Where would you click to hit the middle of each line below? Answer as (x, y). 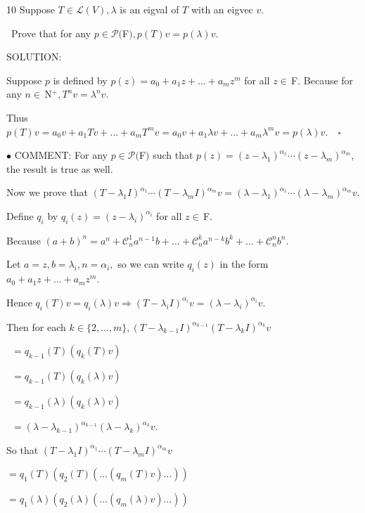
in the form (244, 264)
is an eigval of (149, 9)
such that (173, 155)
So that (23, 449)
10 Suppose (31, 9)
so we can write (151, 264)
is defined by (80, 80)
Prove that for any (51, 33)
